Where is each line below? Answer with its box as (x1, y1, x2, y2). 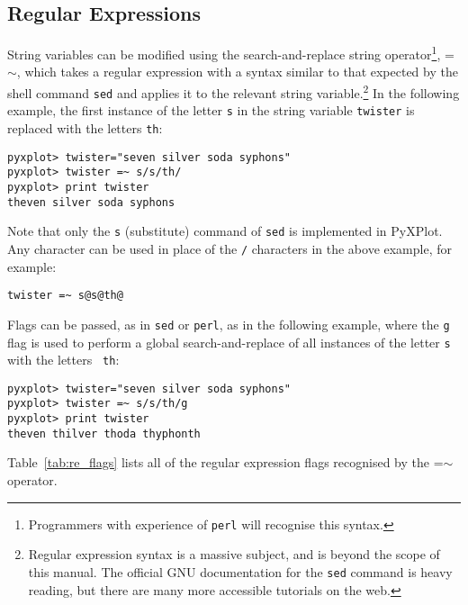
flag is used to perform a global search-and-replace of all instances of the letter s (7, 332, 451, 351)
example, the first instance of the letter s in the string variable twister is (7, 101, 415, 120)
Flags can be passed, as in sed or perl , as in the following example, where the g (7, 314, 450, 333)
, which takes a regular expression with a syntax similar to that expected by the (16, 62, 458, 81)
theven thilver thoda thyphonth (7, 427, 201, 440)
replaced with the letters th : (7, 119, 163, 138)
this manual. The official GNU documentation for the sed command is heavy (28, 562, 453, 581)
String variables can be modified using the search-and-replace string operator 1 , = (7, 42, 454, 63)
